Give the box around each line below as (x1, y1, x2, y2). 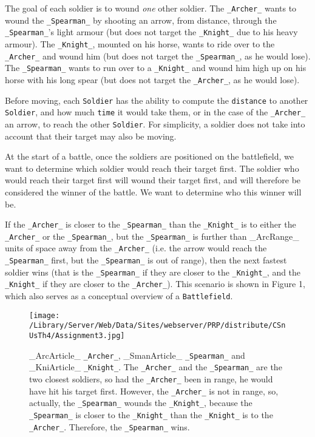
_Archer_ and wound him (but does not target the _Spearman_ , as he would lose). (5, 49, 311, 62)
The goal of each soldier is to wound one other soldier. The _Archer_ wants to (5, 2, 297, 14)
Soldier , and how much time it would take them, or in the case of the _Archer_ (5, 106, 306, 118)
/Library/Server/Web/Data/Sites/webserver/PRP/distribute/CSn (29, 321, 286, 330)
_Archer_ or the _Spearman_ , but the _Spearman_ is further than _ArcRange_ (5, 229, 299, 242)
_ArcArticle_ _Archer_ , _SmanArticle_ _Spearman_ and (29, 348, 245, 361)
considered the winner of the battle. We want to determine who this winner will (5, 185, 302, 198)
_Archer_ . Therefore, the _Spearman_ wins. (29, 420, 190, 433)
